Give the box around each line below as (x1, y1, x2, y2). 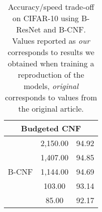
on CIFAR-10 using (12, 12, 79, 24)
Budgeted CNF (21, 122, 81, 134)
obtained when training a (7, 58, 95, 69)
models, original (24, 80, 78, 91)
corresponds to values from (5, 91, 97, 103)
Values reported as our (12, 35, 90, 46)
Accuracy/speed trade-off (8, 1, 94, 12)
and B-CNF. (43, 24, 86, 35)
